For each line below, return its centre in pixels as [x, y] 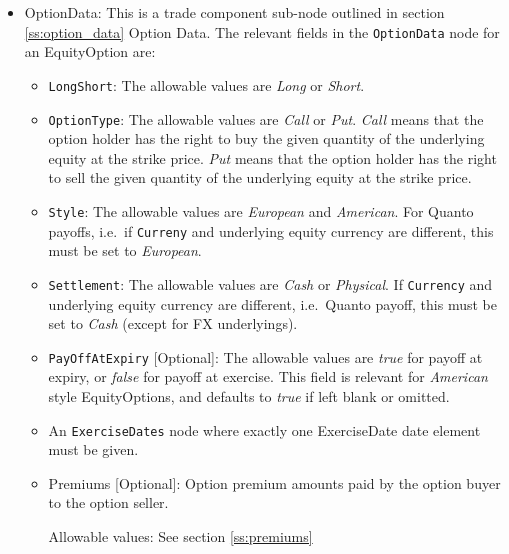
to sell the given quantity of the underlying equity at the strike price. [260, 177]
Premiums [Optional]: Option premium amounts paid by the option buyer [274, 482]
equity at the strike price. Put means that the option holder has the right [272, 157]
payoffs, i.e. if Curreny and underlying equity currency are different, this [271, 230]
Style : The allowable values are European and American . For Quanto [261, 210]
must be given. [93, 449]
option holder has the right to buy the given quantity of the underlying [266, 138]
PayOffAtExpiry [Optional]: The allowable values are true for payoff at [265, 356]
